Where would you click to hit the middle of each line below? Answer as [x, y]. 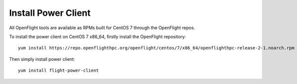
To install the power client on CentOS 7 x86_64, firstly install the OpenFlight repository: [98, 37]
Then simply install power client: [42, 59]
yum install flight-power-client [58, 71]
